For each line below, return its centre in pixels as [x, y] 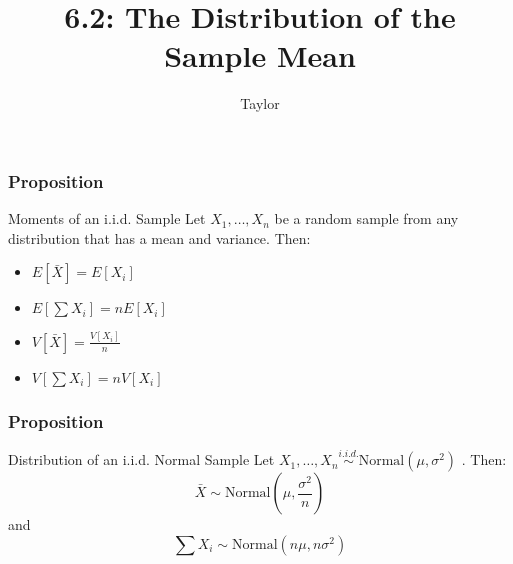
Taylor [260, 103]
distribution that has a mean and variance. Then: [159, 237]
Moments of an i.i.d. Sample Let [107, 218]
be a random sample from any [366, 218]
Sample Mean [260, 55]
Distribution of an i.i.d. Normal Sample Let [141, 459]
